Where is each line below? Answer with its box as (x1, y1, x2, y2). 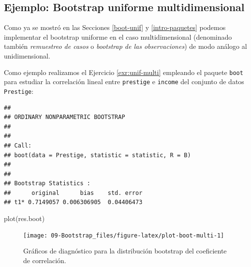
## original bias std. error (4, 189, 143, 196)
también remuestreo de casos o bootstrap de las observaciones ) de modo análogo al (4, 41, 247, 51)
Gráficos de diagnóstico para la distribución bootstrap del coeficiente (23, 246, 227, 256)
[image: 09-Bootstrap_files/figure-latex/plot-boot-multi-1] (23, 232, 224, 239)
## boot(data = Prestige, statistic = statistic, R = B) (4, 151, 191, 159)
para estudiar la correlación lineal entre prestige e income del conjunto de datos (4, 76, 244, 87)
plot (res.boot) (4, 213, 45, 223)
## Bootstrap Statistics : (4, 180, 90, 187)
